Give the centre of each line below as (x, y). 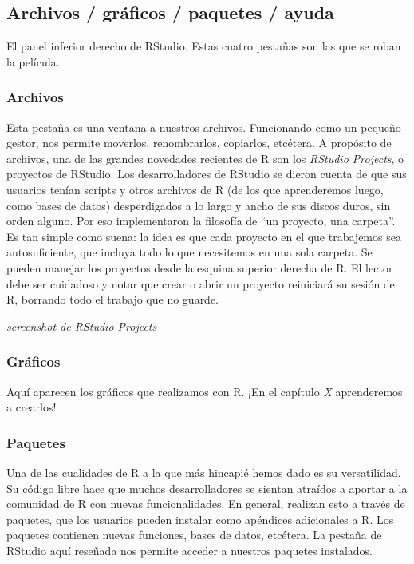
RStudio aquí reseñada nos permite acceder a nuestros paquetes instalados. (189, 550)
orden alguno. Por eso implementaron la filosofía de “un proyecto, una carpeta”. (201, 221)
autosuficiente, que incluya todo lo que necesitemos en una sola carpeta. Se (189, 252)
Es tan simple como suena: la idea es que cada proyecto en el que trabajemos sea (204, 236)
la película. (33, 61)
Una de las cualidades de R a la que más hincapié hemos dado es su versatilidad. (204, 472)
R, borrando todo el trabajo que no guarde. (113, 299)
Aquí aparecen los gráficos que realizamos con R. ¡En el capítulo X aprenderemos (205, 391)
